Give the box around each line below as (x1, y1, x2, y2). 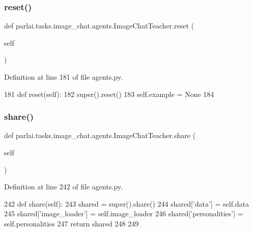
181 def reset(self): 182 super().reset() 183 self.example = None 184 (4, 88, 214, 99)
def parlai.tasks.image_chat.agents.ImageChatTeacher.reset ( (4, 20, 194, 31)
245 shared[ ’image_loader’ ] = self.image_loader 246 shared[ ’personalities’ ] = (4, 208, 243, 219)
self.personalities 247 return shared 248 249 (4, 218, 139, 228)
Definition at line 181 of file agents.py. (4, 72, 123, 82)
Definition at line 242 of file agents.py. (4, 181, 123, 192)
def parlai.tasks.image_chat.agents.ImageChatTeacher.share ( (4, 130, 196, 141)
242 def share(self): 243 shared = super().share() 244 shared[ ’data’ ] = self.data (4, 198, 249, 209)
